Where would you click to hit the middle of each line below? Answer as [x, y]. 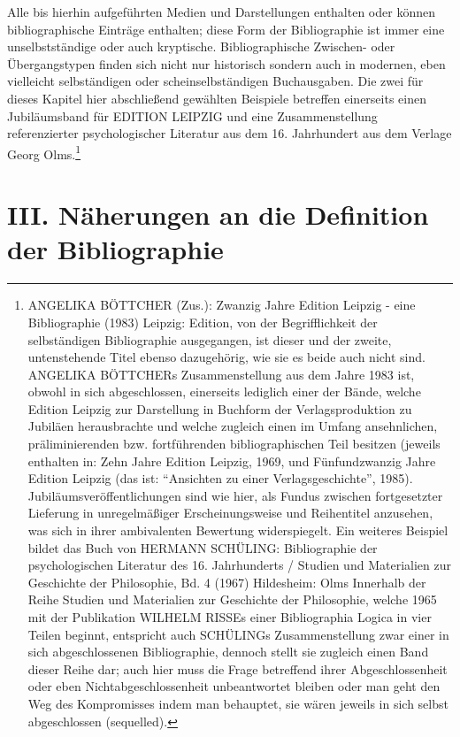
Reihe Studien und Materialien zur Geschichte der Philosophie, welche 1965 [232, 599]
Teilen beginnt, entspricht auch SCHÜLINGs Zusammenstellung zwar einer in [238, 634]
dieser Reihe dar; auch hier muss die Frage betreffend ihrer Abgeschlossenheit [238, 668]
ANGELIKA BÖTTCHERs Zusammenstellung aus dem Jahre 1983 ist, [221, 374]
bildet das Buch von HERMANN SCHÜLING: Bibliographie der [203, 547]
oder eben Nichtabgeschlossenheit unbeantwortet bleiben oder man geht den [234, 686]
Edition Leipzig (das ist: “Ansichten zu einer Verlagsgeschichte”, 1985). [220, 478]
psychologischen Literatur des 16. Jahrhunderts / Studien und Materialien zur [239, 565]
